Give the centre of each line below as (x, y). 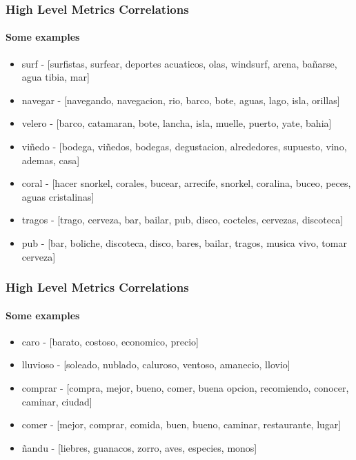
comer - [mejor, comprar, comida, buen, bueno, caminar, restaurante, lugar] (181, 424)
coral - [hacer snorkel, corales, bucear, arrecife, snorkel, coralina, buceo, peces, (186, 183)
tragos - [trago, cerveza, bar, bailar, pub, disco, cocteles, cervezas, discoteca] (182, 220)
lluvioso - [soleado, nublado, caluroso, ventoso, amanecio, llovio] (156, 364)
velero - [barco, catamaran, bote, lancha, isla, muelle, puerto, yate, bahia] (177, 123)
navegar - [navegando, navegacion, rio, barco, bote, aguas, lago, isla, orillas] (181, 100)
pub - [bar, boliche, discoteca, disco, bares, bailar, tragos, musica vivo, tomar (184, 242)
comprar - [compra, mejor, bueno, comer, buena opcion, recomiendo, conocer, (185, 388)
